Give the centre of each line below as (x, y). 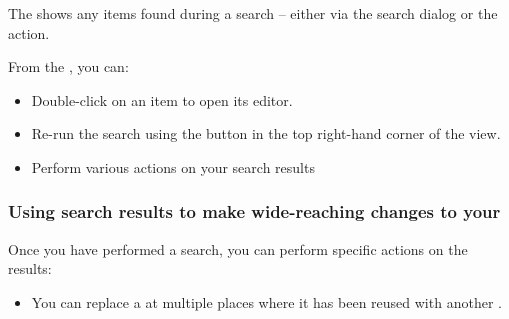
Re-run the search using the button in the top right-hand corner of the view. (266, 133)
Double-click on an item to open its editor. (162, 99)
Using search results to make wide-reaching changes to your (254, 211)
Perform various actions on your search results (173, 166)
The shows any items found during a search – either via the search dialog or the (253, 13)
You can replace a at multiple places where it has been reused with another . (266, 301)
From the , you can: (68, 66)
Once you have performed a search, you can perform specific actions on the (238, 248)
